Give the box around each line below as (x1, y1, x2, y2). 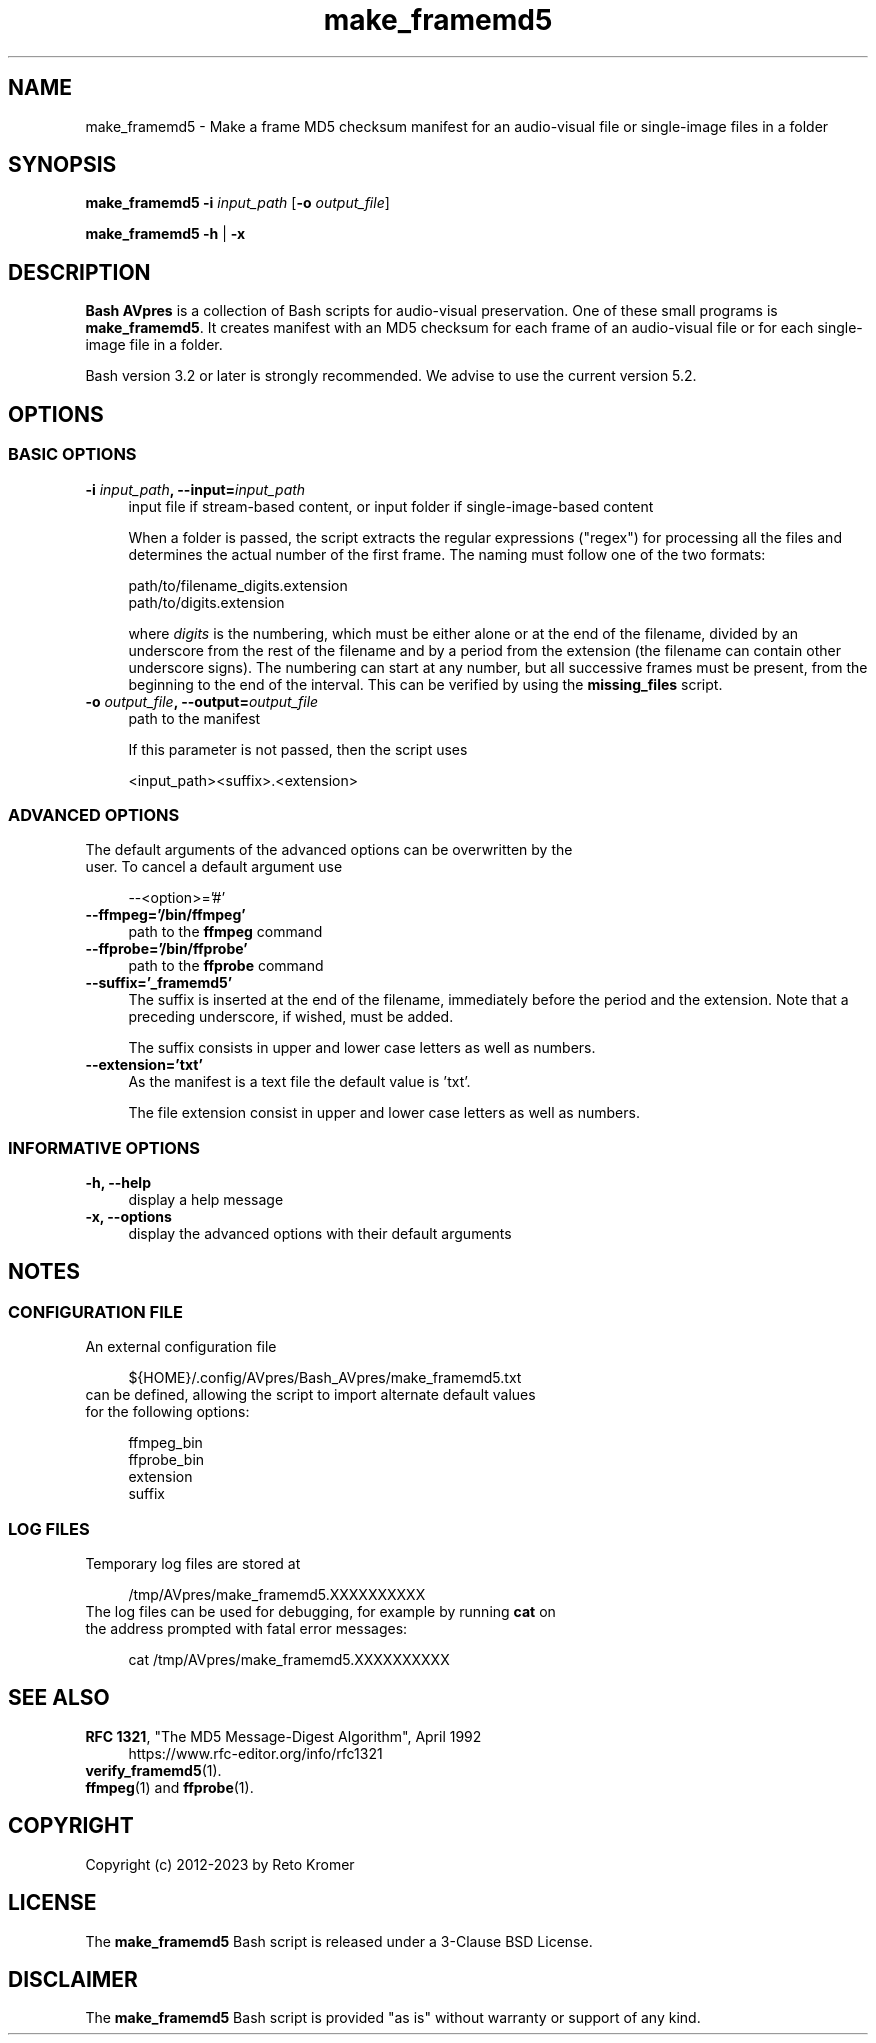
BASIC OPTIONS (8, 444, 137, 465)
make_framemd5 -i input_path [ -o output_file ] (85, 194, 390, 212)
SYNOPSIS (8, 152, 117, 178)
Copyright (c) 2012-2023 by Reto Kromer (85, 1855, 355, 1873)
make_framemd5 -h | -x (85, 225, 246, 243)
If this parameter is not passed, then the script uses (128, 740, 468, 758)
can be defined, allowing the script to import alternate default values (85, 1386, 536, 1404)
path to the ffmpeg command (128, 923, 323, 941)
